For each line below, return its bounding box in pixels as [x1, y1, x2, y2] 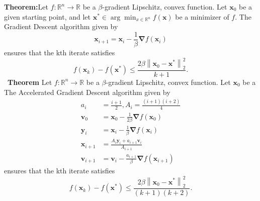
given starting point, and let [4, 11, 91, 22]
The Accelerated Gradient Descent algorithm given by [4, 86, 170, 97]
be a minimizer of [175, 11, 229, 22]
